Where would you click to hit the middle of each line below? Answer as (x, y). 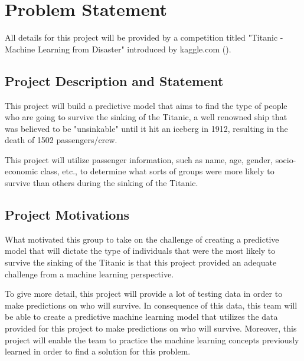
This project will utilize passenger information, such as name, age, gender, (139, 159)
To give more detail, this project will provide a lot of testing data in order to (144, 294)
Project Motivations (67, 215)
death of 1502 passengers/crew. (61, 140)
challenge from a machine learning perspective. (89, 274)
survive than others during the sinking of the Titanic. (102, 183)
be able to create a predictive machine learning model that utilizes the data (141, 317)
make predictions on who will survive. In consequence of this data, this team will (151, 305)
